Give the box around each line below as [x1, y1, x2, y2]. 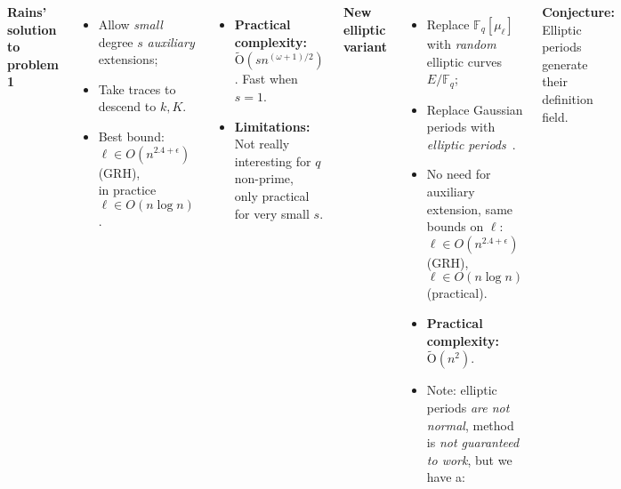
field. [542, 107, 569, 125]
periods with [426, 117, 496, 136]
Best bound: [98, 126, 165, 145]
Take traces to [98, 79, 176, 98]
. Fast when [234, 69, 298, 88]
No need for [426, 164, 491, 183]
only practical [234, 186, 310, 204]
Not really [234, 134, 290, 153]
